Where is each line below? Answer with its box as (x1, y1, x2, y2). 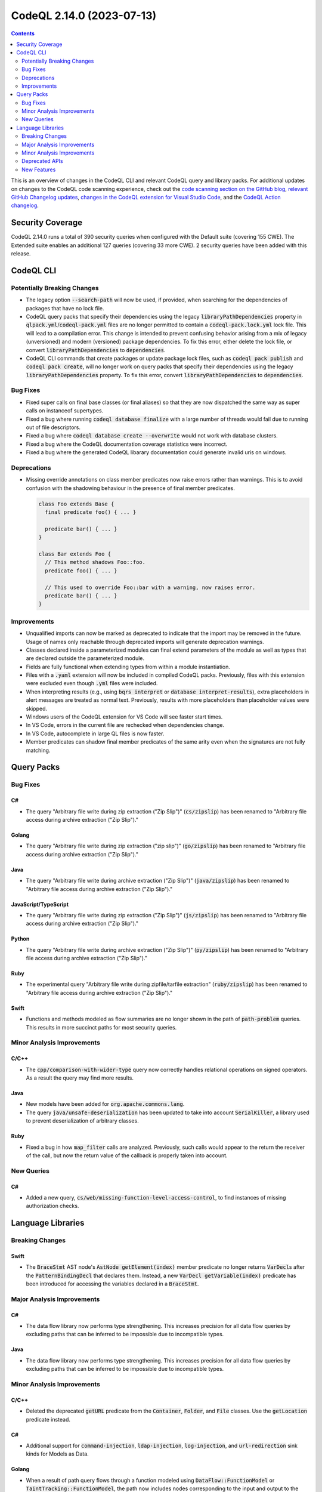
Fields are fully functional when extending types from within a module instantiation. (26, 663, 231, 670)
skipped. (26, 705, 48, 712)
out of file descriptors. (26, 424, 80, 431)
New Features (21, 166, 56, 173)
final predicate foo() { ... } (45, 509, 137, 516)
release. (11, 250, 31, 257)
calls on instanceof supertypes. (26, 407, 104, 414)
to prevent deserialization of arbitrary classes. (26, 1117, 140, 1124)
